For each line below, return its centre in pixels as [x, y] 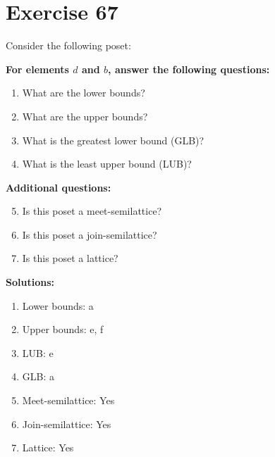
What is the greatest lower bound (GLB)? [113, 140]
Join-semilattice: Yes [67, 424]
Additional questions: [59, 187]
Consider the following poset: [68, 45]
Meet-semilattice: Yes [68, 400]
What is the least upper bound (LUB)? [107, 164]
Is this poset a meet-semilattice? [92, 211]
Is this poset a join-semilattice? [90, 234]
